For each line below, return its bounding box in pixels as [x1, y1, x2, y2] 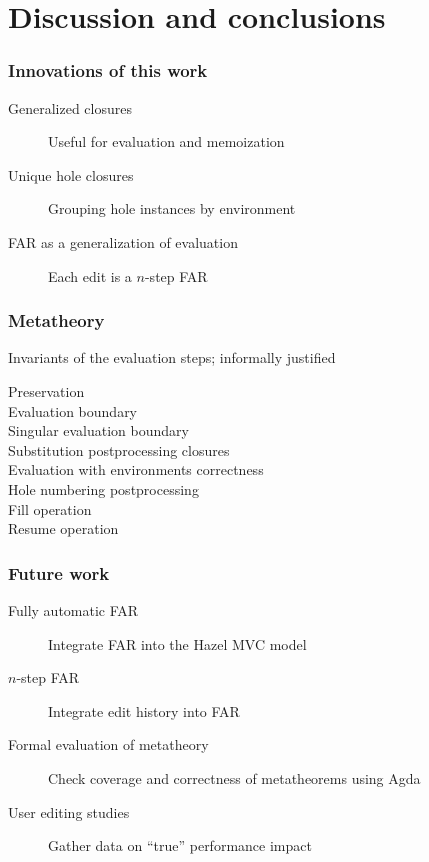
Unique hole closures [8, 164, 134, 185]
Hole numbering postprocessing [8, 478, 199, 499]
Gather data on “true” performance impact [48, 835, 312, 856]
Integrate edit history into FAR [48, 700, 240, 721]
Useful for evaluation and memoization [48, 131, 285, 152]
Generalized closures [8, 97, 132, 118]
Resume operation [8, 518, 119, 539]
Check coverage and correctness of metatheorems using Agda [48, 767, 421, 788]
